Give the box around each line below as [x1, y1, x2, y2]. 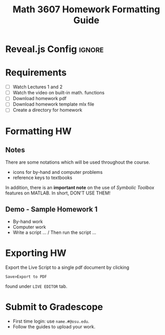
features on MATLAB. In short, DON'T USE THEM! [5, 190, 111, 196]
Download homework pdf [12, 95, 67, 102]
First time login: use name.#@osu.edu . [12, 318, 90, 324]
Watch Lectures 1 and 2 [12, 84, 63, 90]
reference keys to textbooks [12, 174, 72, 181]
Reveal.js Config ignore [5, 44, 104, 55]
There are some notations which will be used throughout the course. [5, 159, 150, 165]
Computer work [12, 224, 46, 230]
